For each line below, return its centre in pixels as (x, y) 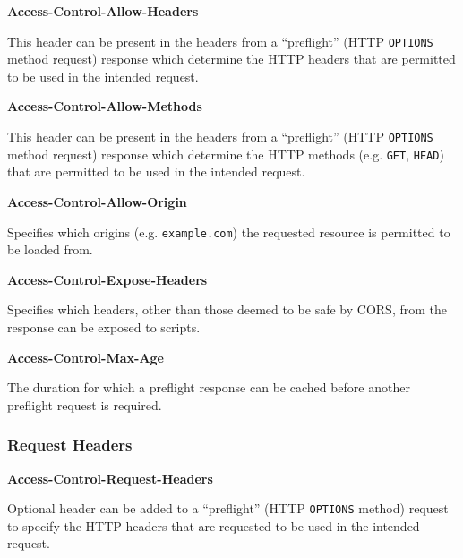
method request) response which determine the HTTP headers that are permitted (231, 59)
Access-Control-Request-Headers (110, 478)
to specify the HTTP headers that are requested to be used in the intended (214, 525)
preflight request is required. (85, 404)
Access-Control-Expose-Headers (107, 279)
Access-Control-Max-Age (86, 357)
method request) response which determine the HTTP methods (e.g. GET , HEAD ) (226, 154)
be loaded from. (50, 249)
